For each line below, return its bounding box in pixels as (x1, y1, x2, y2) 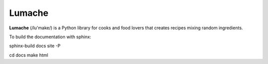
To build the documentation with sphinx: (9, 34, 91, 40)
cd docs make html (9, 52, 48, 58)
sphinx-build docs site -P (9, 43, 61, 49)
